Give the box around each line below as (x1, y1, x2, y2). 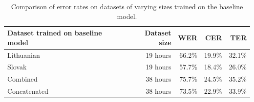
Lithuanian (7, 50, 40, 60)
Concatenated (7, 86, 48, 96)
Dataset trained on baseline (7, 28, 102, 38)
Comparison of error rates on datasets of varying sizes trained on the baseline (11, 1, 243, 11)
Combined (7, 74, 38, 84)
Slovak (7, 62, 27, 72)
